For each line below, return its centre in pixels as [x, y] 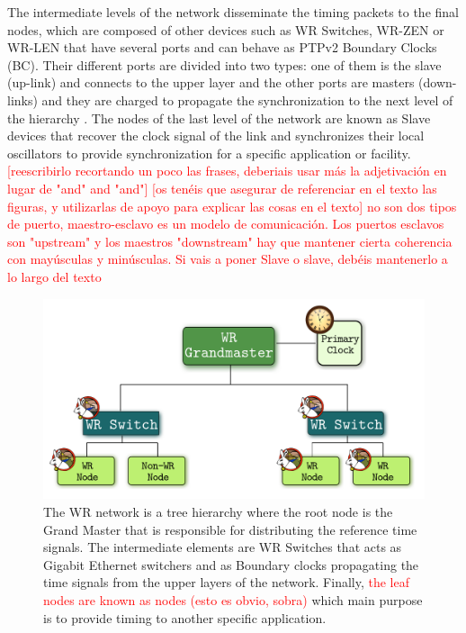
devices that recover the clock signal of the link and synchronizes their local [216, 136]
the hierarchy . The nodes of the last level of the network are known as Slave [219, 118]
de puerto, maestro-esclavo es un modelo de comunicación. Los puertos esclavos [226, 224]
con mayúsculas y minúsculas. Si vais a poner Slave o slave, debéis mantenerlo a [228, 259]
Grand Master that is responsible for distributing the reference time [230, 529]
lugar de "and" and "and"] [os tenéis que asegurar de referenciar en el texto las [222, 188]
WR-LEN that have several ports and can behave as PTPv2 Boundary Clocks [222, 47]
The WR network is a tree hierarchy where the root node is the [218, 512]
